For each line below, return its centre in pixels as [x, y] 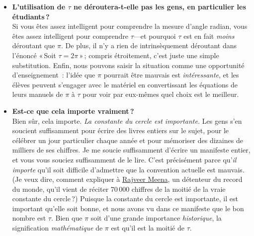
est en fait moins [209, 36]
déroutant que [34, 45]
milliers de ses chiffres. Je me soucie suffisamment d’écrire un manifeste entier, [131, 150]
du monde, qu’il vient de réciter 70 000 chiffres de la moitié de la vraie [119, 189]
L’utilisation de [39, 6]
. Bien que [67, 218]
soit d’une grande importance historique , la [156, 218]
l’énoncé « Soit [34, 55]
